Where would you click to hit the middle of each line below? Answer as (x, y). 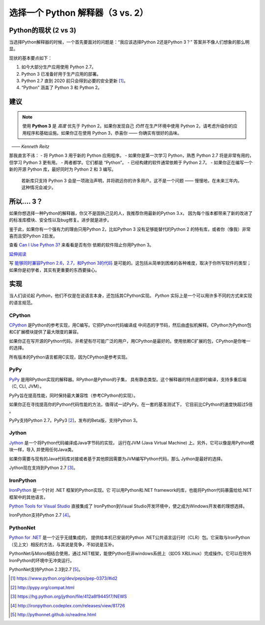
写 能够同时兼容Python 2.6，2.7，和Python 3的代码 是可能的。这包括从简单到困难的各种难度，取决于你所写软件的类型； (130, 263)
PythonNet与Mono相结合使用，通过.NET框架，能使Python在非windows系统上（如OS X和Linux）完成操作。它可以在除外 (130, 554)
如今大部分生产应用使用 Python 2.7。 (59, 67)
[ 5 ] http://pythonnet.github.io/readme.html (53, 614)
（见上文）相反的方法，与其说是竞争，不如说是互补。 (63, 544)
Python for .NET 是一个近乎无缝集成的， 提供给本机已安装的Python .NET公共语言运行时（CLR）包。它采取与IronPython (130, 537)
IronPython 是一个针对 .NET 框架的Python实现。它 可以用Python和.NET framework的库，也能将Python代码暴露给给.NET (131, 490)
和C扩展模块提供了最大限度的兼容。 (45, 332)
